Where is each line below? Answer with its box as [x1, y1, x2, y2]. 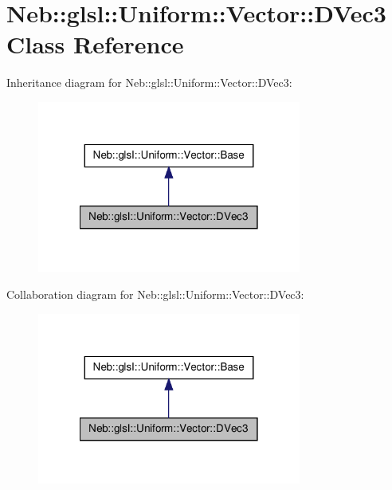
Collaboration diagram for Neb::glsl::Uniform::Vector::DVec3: [6, 286, 304, 303]
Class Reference [6, 28, 184, 61]
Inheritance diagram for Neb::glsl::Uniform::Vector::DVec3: [6, 74, 292, 91]
